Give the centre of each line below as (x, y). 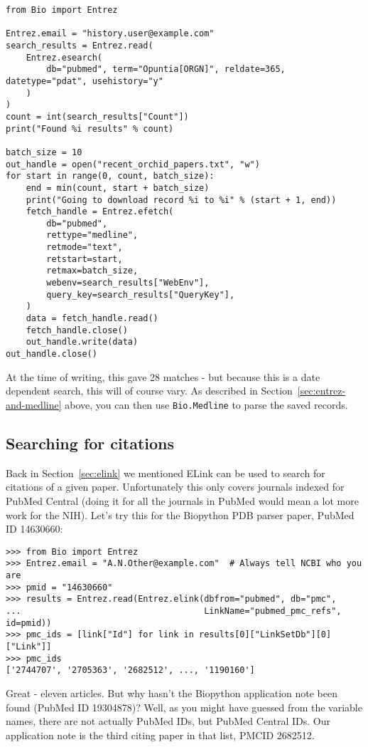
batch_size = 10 (44, 152)
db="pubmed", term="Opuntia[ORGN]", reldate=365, (166, 69)
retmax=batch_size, (92, 271)
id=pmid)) (29, 623)
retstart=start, (85, 259)
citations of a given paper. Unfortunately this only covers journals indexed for (175, 487)
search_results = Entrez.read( (80, 45)
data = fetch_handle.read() (92, 319)
